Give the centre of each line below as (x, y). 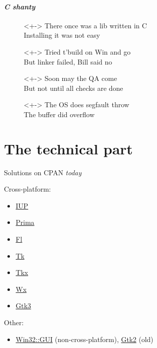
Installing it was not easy (62, 35)
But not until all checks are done (74, 88)
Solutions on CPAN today (43, 172)
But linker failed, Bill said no (68, 61)
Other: (14, 322)
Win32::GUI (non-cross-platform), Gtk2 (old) (84, 339)
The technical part (69, 148)
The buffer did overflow (59, 114)
